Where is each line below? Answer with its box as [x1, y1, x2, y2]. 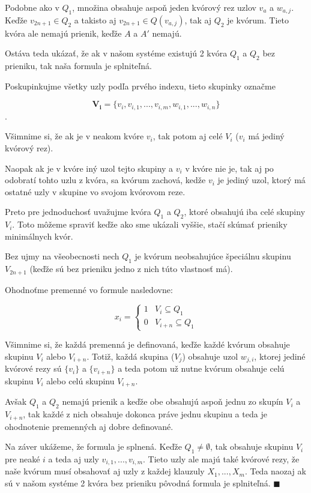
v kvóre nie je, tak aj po [185, 162, 274, 174]
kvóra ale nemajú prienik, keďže [5, 26, 122, 39]
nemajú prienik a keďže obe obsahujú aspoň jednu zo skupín [62, 395, 283, 408]
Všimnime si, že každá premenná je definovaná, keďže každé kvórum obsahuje [5, 338, 290, 351]
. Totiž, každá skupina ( [86, 349, 175, 362]
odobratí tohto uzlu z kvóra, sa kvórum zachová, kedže [5, 174, 206, 186]
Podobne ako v [5, 1, 59, 13]
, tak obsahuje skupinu [210, 440, 294, 453]
